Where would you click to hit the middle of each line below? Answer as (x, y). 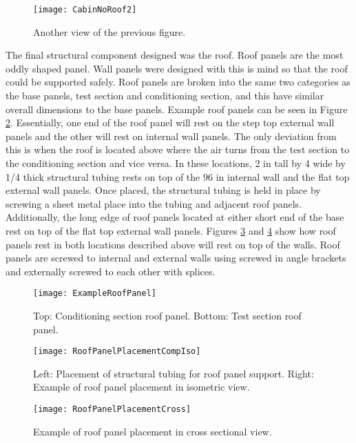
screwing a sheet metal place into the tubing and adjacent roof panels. (154, 203)
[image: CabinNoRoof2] (85, 10)
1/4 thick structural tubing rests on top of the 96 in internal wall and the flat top (178, 176)
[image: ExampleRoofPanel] (95, 294)
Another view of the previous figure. (109, 31)
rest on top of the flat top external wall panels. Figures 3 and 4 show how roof (171, 230)
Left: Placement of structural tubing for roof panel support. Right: (174, 373)
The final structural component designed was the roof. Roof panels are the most (175, 55)
